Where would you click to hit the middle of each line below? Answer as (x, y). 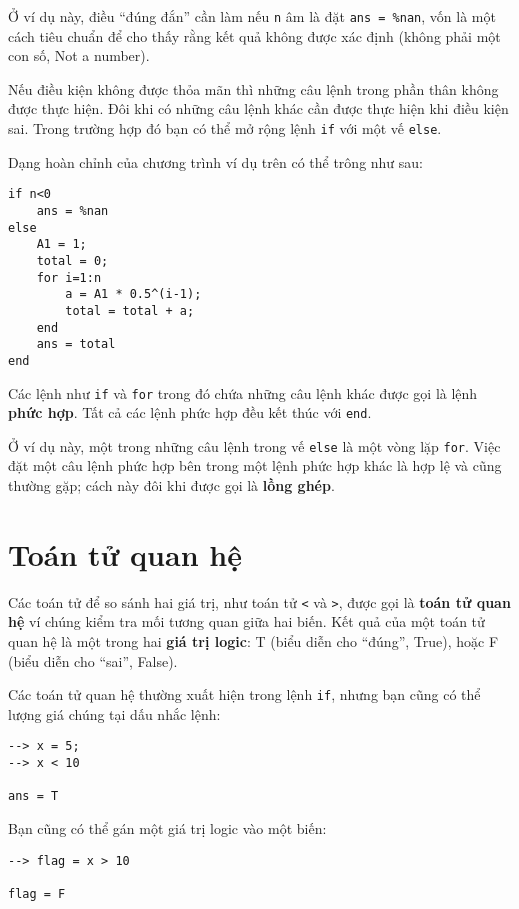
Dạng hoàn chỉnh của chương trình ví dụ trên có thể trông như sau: (216, 161)
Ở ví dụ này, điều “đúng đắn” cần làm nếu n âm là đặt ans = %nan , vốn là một (252, 16)
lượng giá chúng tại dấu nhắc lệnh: (114, 713)
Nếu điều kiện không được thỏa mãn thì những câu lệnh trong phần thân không (253, 88)
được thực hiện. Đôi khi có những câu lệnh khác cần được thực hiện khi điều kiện (258, 108)
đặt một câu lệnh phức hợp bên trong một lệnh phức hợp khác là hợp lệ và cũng (255, 465)
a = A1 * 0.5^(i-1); (133, 294)
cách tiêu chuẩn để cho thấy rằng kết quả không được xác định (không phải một (254, 35)
